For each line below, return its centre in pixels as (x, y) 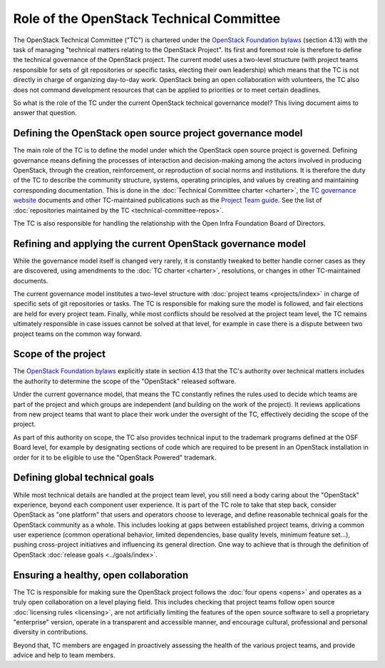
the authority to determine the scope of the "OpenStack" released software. (125, 381)
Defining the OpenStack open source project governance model (158, 133)
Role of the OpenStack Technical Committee (147, 19)
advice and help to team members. (64, 655)
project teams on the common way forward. (77, 334)
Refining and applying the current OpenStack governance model (159, 244)
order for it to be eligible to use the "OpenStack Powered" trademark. (115, 457)
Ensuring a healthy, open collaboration (101, 575)
